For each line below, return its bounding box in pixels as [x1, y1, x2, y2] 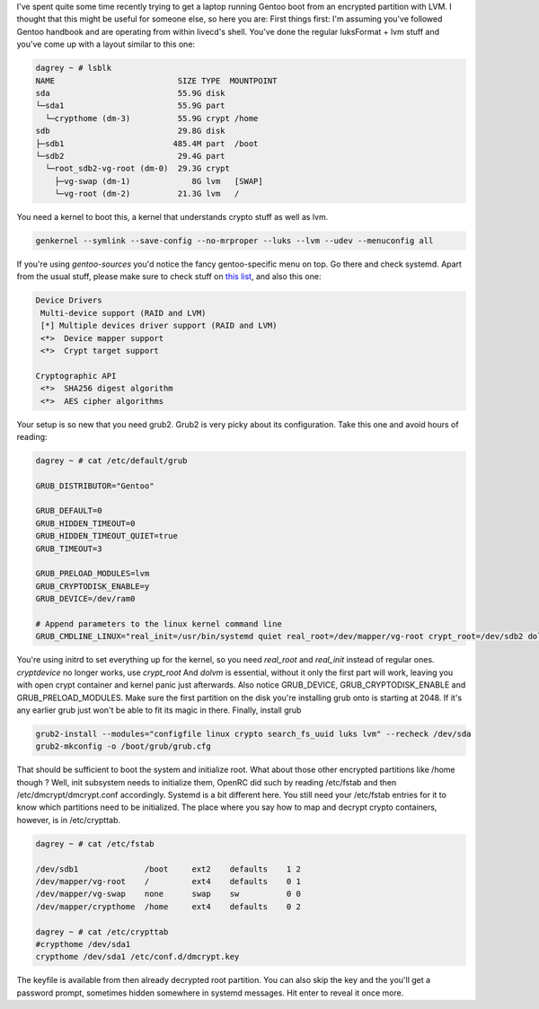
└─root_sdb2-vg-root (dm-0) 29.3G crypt [45, 163, 231, 174]
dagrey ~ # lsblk [35, 63, 112, 74]
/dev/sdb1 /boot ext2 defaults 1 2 [35, 864, 301, 874]
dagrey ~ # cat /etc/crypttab [35, 926, 169, 937]
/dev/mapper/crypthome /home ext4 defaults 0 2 [35, 901, 301, 911]
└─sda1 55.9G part [35, 101, 225, 111]
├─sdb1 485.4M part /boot [35, 138, 259, 148]
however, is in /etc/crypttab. [16, 814, 121, 825]
